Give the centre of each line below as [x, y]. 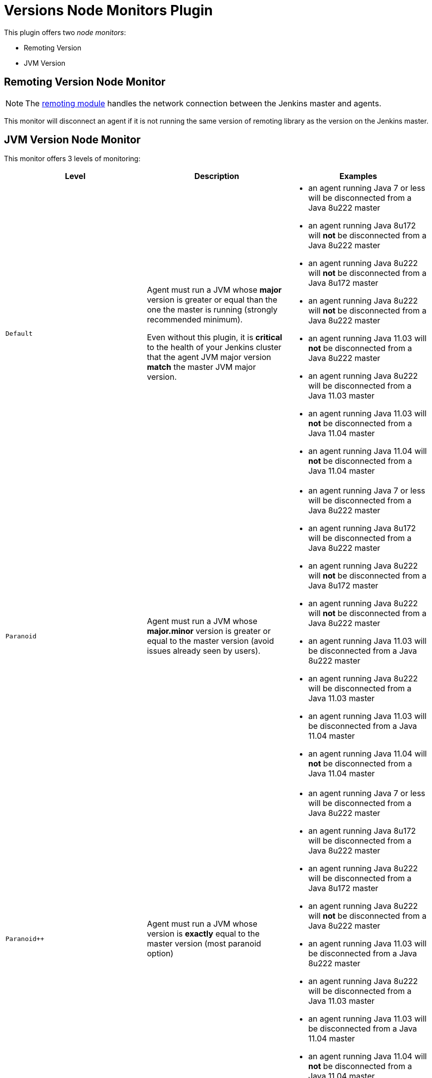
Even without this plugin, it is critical [215, 337]
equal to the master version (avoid [210, 641]
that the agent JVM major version [209, 357]
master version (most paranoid [204, 944]
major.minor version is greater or [209, 631]
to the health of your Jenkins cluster [214, 347]
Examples [358, 176]
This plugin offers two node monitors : [65, 32]
